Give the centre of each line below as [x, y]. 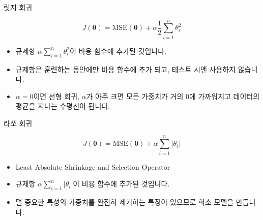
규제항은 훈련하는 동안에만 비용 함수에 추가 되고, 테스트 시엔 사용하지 [126, 69]
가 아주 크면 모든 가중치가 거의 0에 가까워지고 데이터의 [173, 96]
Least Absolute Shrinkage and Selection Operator [93, 166]
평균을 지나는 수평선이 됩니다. [63, 106]
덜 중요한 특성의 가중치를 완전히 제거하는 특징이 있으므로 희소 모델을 [125, 202]
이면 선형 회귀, [56, 96]
